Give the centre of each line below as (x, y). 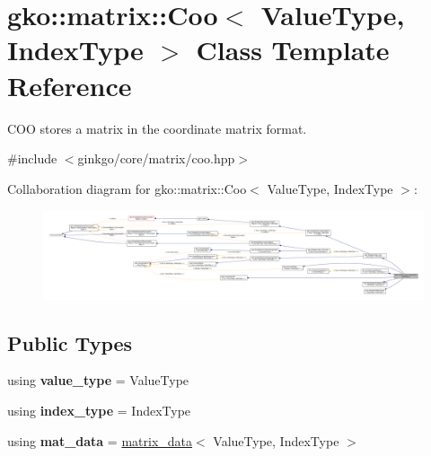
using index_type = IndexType (99, 411)
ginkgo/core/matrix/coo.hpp (156, 158)
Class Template (293, 50)
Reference (70, 85)
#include (32, 158)
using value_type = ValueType (98, 380)
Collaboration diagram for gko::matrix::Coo (127, 188)
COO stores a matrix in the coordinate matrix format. (157, 128)
